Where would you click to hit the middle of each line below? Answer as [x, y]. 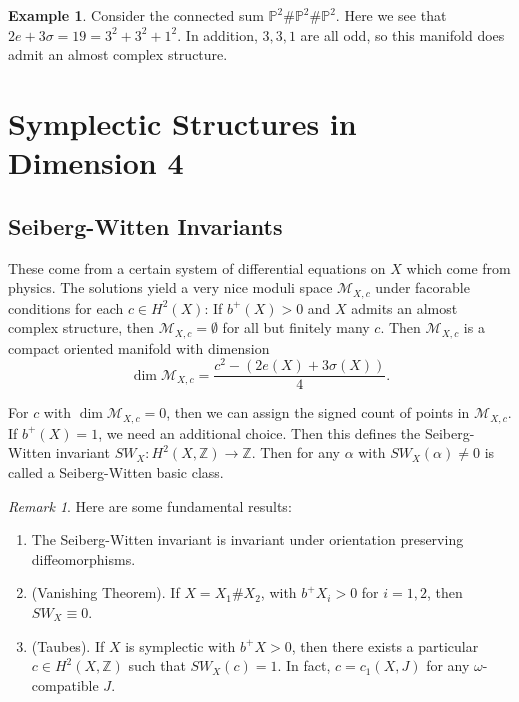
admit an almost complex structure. [118, 54]
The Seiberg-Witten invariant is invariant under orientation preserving [247, 539]
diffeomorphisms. [83, 558]
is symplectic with [180, 645]
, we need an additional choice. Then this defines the [259, 432]
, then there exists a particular [385, 645]
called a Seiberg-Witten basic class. [116, 472]
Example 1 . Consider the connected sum [136, 15]
